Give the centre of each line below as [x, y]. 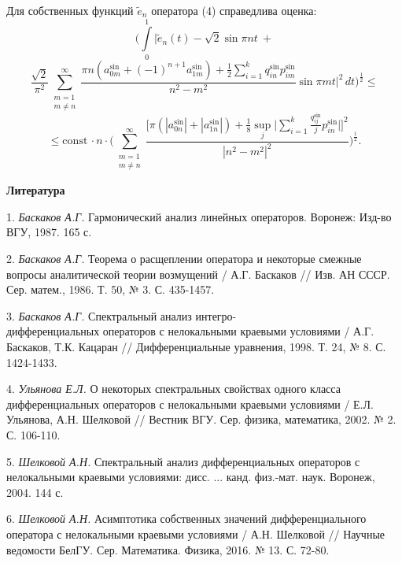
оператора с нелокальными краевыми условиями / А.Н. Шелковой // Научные [196, 533]
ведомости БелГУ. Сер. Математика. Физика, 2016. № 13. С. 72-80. [168, 549]
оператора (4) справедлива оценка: [234, 10]
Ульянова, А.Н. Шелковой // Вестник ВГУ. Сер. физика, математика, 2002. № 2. [201, 419]
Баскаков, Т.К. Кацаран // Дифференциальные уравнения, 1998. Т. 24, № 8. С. [196, 346]
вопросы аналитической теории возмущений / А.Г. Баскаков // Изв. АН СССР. [198, 274]
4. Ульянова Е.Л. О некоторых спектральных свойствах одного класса [173, 389]
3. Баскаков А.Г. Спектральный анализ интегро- [122, 315]
